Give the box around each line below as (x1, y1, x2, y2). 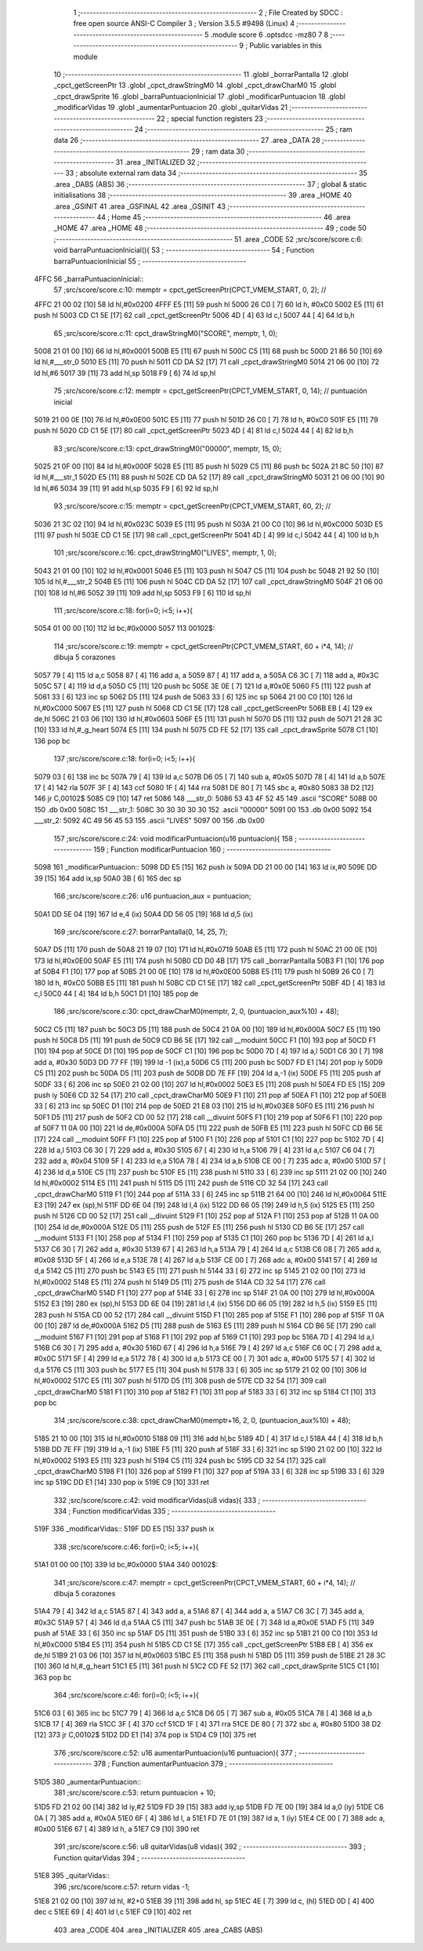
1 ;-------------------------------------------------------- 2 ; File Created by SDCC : (73, 8, 344, 17)
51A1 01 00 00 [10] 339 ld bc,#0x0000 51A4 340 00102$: (34, 1560, 219, 1570)
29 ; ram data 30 (190, 146, 245, 156)
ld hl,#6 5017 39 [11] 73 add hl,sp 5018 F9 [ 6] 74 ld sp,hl (34, 368, 216, 377)
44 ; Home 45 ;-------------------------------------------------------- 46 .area (96, 213, 351, 222)
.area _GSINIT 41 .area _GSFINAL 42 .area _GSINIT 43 (53, 201, 226, 211)
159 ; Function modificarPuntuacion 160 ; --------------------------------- (93, 844, 331, 854)
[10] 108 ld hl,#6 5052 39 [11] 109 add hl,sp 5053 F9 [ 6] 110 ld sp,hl (34, 588, 251, 597)
